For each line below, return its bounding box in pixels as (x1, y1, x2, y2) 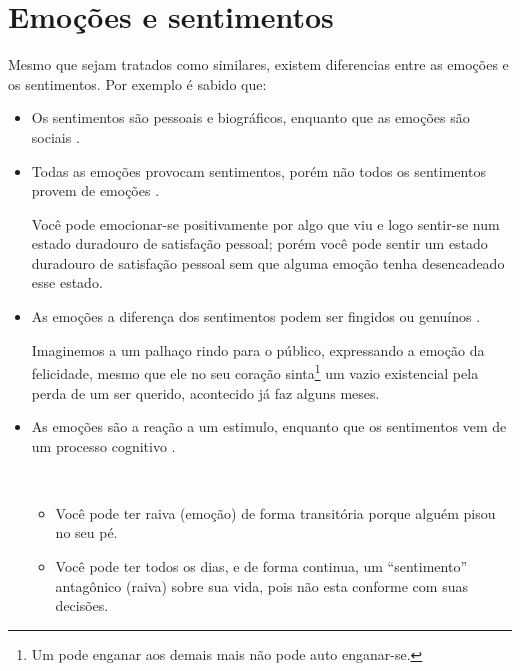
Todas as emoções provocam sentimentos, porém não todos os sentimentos (31, 160, 486, 181)
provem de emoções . (31, 180, 160, 201)
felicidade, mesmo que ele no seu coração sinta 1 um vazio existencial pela (31, 360, 479, 383)
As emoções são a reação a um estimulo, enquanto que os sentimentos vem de (31, 416, 507, 437)
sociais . (31, 126, 80, 147)
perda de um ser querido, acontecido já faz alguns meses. (31, 382, 380, 403)
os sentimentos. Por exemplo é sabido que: (8, 73, 267, 94)
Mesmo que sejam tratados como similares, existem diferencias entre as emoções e (8, 54, 509, 75)
